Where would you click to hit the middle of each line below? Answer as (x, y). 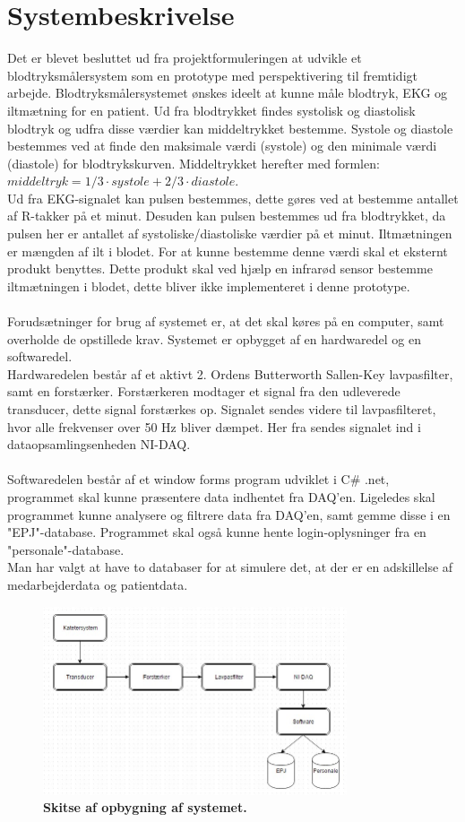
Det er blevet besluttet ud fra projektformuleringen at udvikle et (185, 58)
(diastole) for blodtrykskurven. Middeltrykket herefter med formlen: (194, 163)
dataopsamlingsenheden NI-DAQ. (99, 444)
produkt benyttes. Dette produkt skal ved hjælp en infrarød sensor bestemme (220, 268)
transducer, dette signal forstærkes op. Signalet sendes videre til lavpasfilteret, (222, 409)
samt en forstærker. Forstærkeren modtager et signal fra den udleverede (204, 391)
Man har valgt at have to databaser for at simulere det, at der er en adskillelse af (230, 567)
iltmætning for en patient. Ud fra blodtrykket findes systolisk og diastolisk (211, 110)
